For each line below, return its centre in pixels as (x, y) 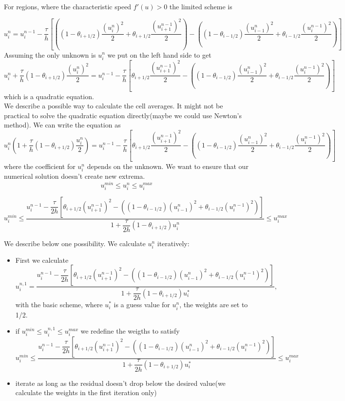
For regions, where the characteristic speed (68, 6)
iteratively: (173, 243)
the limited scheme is (201, 6)
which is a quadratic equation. (49, 96)
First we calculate (42, 260)
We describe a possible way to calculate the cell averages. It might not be (114, 106)
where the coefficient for (40, 166)
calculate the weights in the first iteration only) (86, 392)
